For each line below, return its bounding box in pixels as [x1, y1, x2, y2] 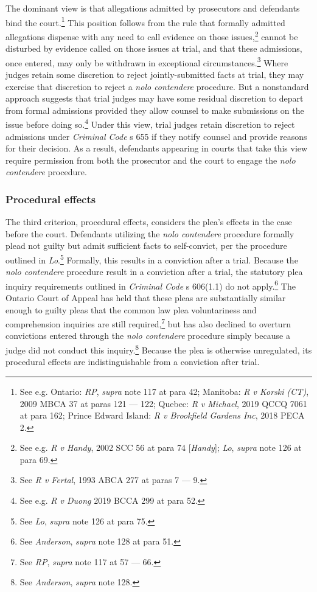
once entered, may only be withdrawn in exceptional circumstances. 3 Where [5, 54, 288, 69]
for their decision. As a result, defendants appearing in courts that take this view [5, 142, 308, 155]
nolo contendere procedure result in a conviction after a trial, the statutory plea [5, 265, 303, 278]
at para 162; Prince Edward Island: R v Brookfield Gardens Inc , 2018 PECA [19, 409, 305, 422]
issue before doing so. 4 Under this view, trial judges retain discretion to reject [5, 116, 295, 130]
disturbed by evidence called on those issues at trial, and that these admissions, [5, 42, 302, 55]
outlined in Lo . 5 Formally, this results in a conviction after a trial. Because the [5, 251, 298, 266]
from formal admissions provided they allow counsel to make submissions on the [5, 103, 304, 116]
